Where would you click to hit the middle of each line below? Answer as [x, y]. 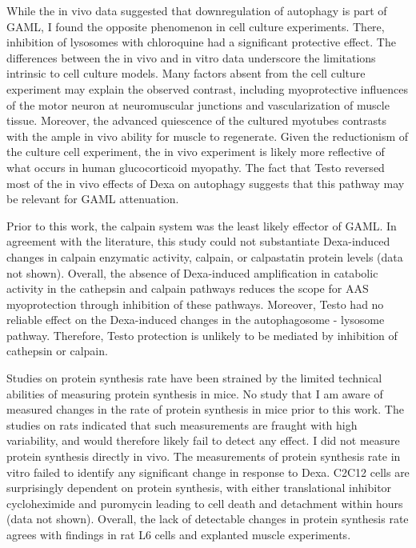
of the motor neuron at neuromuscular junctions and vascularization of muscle [198, 104]
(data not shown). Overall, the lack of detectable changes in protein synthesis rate [208, 519]
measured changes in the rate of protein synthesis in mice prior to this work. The [205, 409]
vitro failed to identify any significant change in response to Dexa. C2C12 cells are [208, 472]
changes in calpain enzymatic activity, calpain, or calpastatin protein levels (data [205, 256]
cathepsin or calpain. [57, 351]
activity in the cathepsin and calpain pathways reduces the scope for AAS [188, 288]
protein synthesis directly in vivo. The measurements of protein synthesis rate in [204, 456]
